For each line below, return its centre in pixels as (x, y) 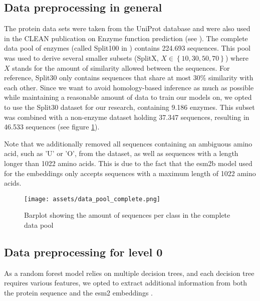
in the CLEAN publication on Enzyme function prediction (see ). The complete (126, 38)
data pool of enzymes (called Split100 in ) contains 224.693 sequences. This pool (127, 48)
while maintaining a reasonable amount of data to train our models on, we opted (128, 97)
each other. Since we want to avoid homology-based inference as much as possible (129, 87)
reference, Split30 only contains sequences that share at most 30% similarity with (129, 78)
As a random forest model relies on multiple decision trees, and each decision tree (129, 273)
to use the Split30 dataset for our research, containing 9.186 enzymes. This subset (129, 107)
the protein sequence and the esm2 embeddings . (78, 292)
